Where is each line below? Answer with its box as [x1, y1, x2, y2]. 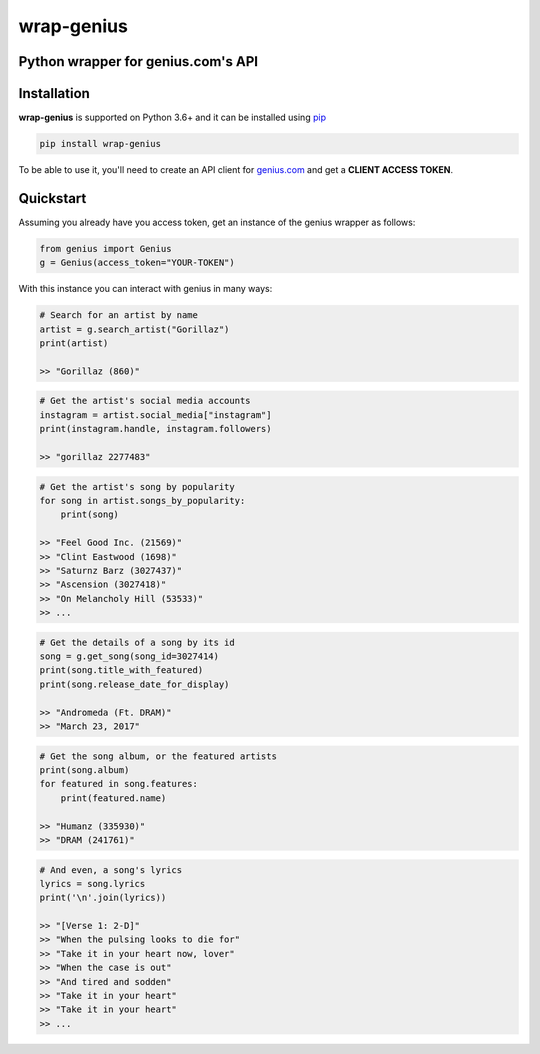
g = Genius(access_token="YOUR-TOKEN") [39, 257, 235, 269]
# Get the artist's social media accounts [39, 395, 251, 407]
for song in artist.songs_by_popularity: [39, 495, 246, 506]
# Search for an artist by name [39, 310, 199, 321]
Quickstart [18, 190, 87, 207]
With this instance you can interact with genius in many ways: [18, 283, 273, 295]
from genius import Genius [39, 243, 172, 254]
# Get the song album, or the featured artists [39, 750, 277, 762]
